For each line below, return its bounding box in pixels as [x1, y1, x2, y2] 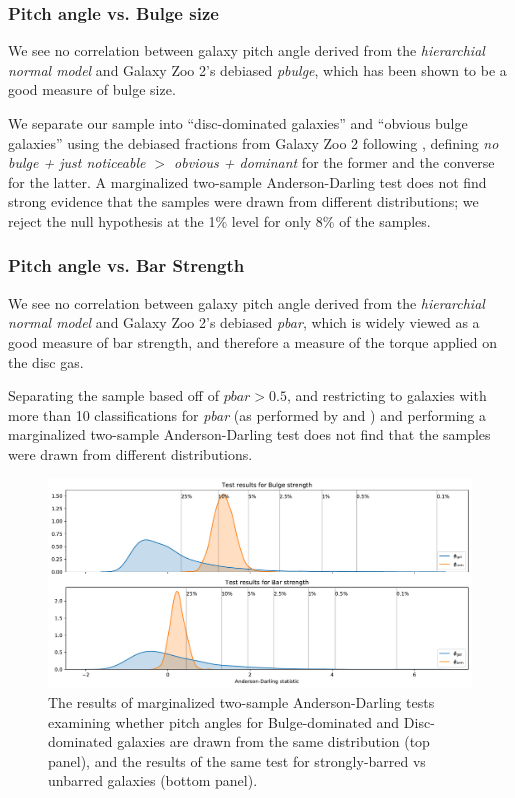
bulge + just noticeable [8, 152, 146, 173]
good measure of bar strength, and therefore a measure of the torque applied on [8, 331, 497, 352]
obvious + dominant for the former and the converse [174, 152, 495, 173]
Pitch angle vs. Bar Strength [8, 253, 245, 278]
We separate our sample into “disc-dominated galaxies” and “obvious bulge [8, 113, 468, 133]
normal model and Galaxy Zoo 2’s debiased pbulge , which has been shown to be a [8, 59, 507, 80]
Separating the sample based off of [8, 385, 219, 406]
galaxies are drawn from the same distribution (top [117, 731, 430, 752]
